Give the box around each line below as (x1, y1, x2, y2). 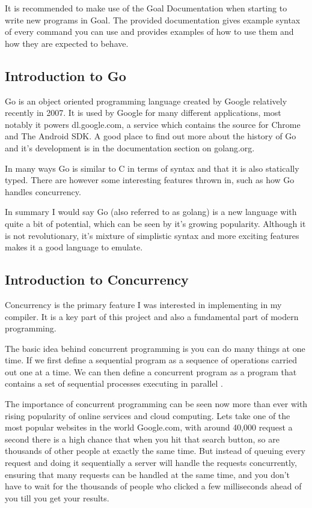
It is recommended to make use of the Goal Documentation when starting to (5, 2, 287, 14)
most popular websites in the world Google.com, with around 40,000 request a (5, 421, 293, 434)
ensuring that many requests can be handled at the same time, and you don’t (5, 468, 290, 480)
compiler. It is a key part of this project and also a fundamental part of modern (5, 310, 299, 322)
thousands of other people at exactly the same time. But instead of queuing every (5, 444, 305, 457)
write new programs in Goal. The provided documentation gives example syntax (5, 13, 301, 26)
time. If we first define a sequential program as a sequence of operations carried (5, 354, 297, 366)
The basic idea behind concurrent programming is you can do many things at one (5, 342, 305, 354)
